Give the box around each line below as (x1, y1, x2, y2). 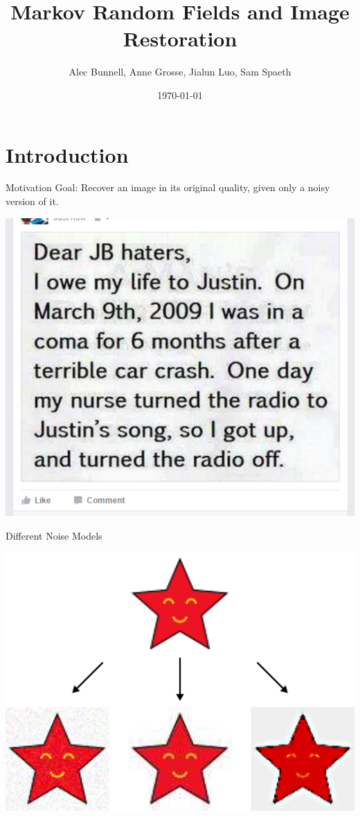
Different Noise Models (6, 528, 102, 542)
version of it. (6, 194, 59, 209)
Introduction (6, 140, 129, 168)
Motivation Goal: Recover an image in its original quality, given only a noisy (6, 180, 330, 195)
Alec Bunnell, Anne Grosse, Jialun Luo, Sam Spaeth (69, 64, 291, 79)
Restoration (123, 24, 237, 53)
